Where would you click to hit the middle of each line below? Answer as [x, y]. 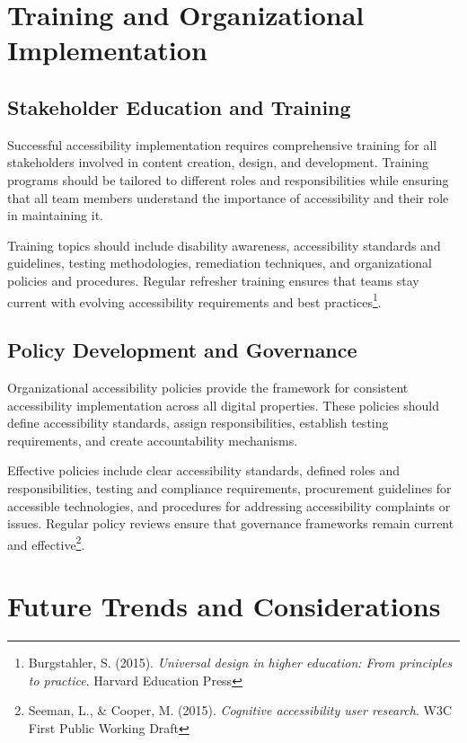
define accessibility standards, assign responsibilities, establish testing [198, 423]
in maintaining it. [55, 215]
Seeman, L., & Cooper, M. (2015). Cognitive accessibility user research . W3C [240, 710]
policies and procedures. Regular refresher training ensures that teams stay [213, 280]
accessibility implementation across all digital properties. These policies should [223, 405]
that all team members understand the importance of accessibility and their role [228, 197]
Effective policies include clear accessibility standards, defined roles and [204, 470]
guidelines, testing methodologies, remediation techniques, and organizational [220, 263]
